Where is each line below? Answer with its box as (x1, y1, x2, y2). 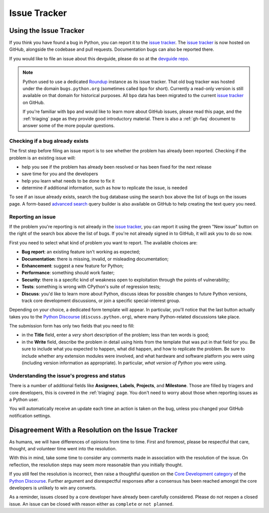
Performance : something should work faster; (21, 270, 115, 276)
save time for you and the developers (21, 171, 98, 177)
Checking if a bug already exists (9, 137, 89, 144)
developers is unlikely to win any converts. (9, 485, 97, 491)
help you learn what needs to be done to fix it (21, 178, 115, 184)
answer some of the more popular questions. (22, 122, 115, 128)
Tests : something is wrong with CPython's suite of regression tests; (21, 284, 161, 290)
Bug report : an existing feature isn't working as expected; (21, 249, 140, 255)
